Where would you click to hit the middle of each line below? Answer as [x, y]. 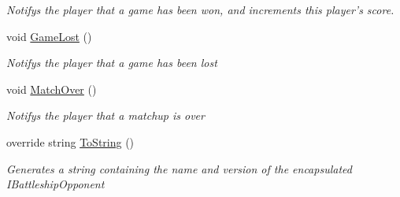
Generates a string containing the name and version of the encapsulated [179, 168]
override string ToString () [70, 141]
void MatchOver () [52, 89]
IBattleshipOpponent [56, 184]
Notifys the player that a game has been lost [112, 63]
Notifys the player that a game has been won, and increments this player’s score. [200, 9]
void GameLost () [49, 36]
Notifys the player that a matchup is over [106, 115]
